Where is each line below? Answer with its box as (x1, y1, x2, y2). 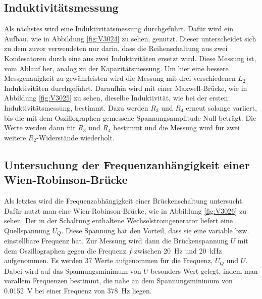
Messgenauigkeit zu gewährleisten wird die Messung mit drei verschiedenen (4, 73, 236, 83)
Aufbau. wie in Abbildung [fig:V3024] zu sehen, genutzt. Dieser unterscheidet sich (4, 33, 256, 43)
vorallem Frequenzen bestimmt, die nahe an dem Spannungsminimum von (4, 275, 233, 286)
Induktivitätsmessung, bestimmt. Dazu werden (4, 102, 148, 113)
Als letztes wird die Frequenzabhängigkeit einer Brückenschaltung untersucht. (4, 195, 244, 206)
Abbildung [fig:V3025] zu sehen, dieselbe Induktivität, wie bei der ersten (4, 92, 228, 103)
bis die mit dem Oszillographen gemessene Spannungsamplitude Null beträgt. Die (4, 112, 256, 123)
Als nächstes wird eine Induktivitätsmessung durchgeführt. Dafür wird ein (4, 23, 233, 34)
